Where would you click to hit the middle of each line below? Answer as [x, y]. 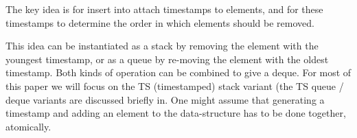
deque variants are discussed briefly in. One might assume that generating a [165, 99]
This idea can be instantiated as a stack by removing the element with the [162, 46]
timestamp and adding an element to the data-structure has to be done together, [176, 113]
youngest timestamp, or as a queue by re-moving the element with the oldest [167, 59]
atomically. [28, 126]
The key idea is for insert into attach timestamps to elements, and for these [164, 9]
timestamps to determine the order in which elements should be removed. [160, 22]
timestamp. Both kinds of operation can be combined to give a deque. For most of [178, 72]
